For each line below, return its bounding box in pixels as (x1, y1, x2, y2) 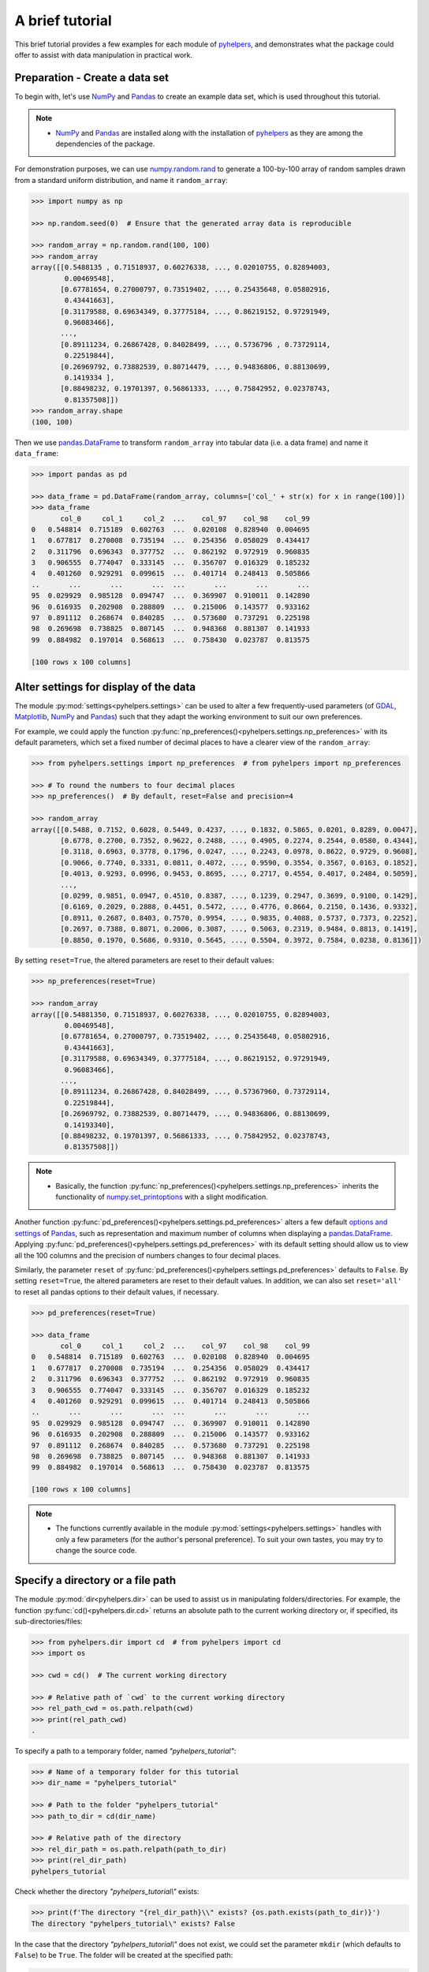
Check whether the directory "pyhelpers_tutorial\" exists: (14, 1887, 200, 1896)
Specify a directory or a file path (14, 1574, 177, 1587)
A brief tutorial (14, 12, 112, 29)
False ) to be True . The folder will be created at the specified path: (14, 1951, 233, 1960)
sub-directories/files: (14, 1616, 83, 1626)
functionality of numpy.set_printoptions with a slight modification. (55, 1192, 268, 1202)
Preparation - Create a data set (14, 71, 170, 84)
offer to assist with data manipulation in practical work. (14, 50, 193, 59)
